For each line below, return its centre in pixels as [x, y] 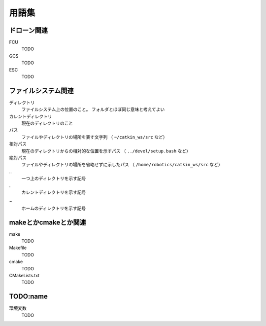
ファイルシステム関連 [41, 91]
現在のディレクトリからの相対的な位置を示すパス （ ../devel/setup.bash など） [106, 151]
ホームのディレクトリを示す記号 [54, 208]
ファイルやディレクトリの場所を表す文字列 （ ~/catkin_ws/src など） [94, 137]
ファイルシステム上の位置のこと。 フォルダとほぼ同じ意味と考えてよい [93, 109]
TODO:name [28, 297]
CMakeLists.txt [24, 276]
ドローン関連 [28, 30]
